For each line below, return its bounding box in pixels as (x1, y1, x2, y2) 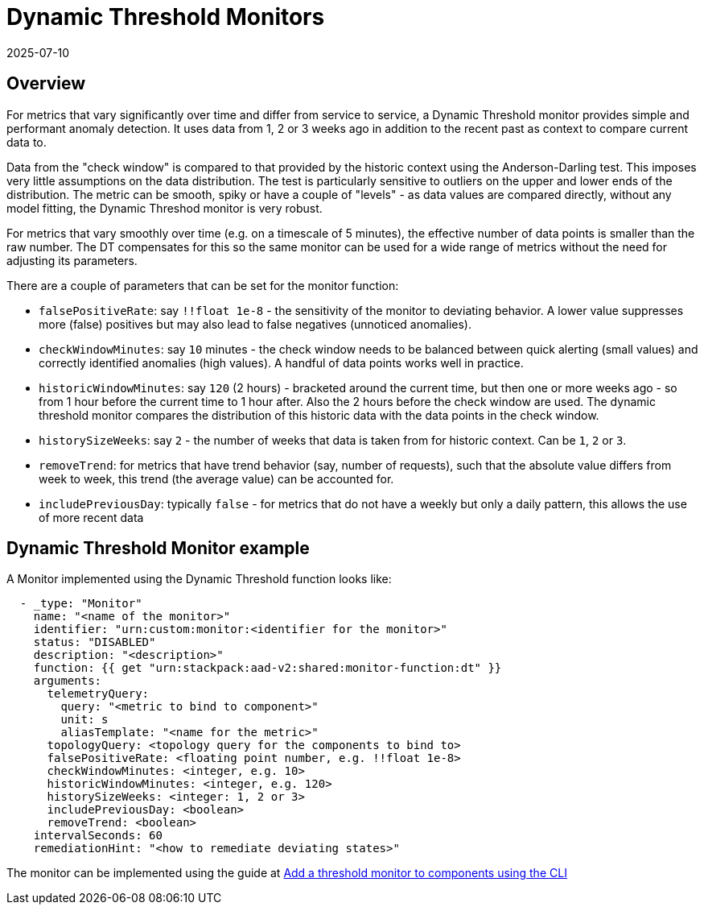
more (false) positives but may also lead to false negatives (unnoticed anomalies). (39, 317, 471, 331)
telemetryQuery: (47, 687, 150, 701)
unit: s (60, 713, 109, 727)
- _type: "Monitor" (19, 597, 142, 611)
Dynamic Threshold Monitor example (6, 538, 310, 559)
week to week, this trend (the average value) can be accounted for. (39, 471, 394, 486)
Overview (6, 73, 86, 94)
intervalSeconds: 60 (33, 829, 163, 843)
